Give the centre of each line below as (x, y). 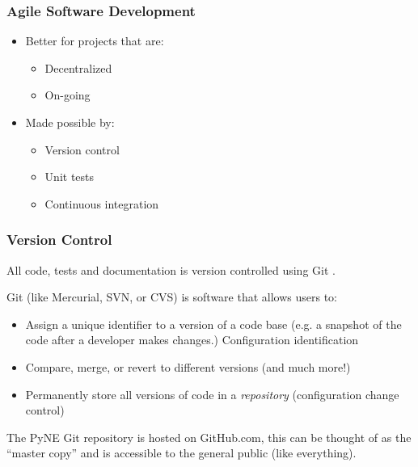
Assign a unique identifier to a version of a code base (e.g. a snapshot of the (213, 324)
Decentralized (78, 67)
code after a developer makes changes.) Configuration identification (192, 340)
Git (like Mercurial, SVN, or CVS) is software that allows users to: (172, 297)
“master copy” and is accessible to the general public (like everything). (182, 453)
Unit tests (70, 177)
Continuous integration (102, 203)
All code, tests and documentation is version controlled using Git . (171, 269)
